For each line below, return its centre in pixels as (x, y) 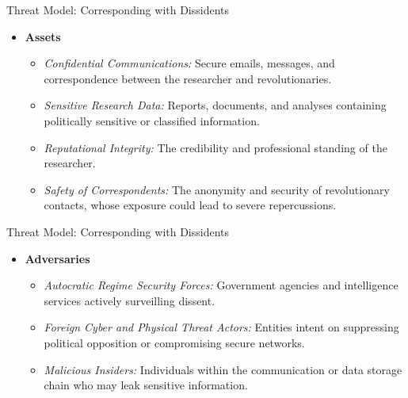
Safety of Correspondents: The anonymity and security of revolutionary (217, 189)
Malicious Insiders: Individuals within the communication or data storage (223, 369)
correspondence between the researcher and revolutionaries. (188, 78)
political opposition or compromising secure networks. (174, 342)
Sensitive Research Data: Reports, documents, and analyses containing (215, 105)
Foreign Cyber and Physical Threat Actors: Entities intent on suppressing (221, 327)
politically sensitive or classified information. (152, 120)
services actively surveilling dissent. (130, 300)
